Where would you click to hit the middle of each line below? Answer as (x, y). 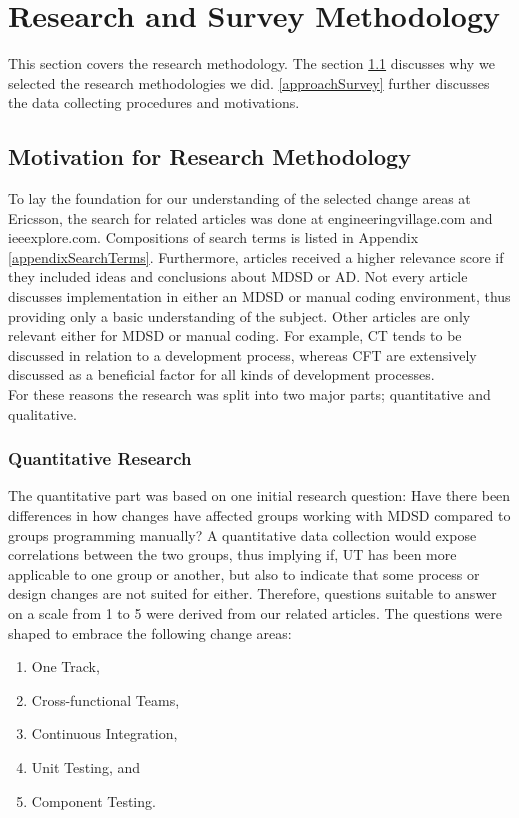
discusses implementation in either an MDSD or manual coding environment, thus (259, 296)
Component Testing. (93, 800)
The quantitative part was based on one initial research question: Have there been (259, 495)
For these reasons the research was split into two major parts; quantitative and (249, 394)
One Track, (65, 666)
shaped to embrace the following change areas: (150, 632)
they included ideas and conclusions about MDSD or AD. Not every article (238, 276)
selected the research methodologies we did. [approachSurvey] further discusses (249, 82)
